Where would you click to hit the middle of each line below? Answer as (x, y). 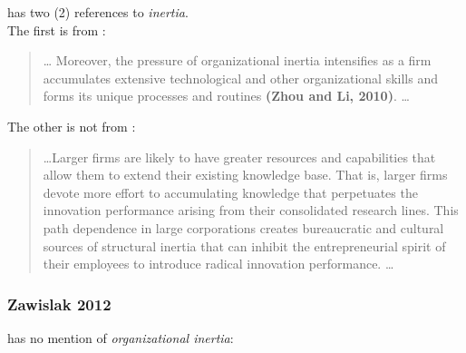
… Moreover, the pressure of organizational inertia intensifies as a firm (237, 60)
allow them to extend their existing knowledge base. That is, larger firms (245, 175)
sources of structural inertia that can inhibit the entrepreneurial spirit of (244, 245)
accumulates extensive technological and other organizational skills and (240, 78)
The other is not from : (72, 126)
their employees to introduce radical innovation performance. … (218, 264)
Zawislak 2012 (59, 304)
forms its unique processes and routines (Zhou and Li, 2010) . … (226, 96)
